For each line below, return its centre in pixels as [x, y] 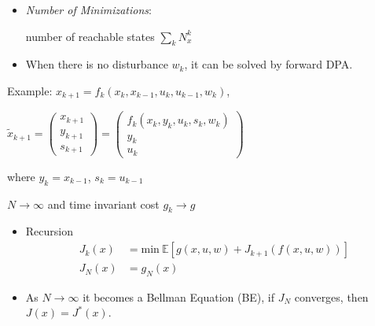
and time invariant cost [103, 204]
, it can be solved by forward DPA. [268, 64]
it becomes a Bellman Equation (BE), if [179, 296]
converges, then [331, 296]
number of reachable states [90, 36]
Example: [30, 90]
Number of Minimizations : [88, 9]
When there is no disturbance [97, 64]
